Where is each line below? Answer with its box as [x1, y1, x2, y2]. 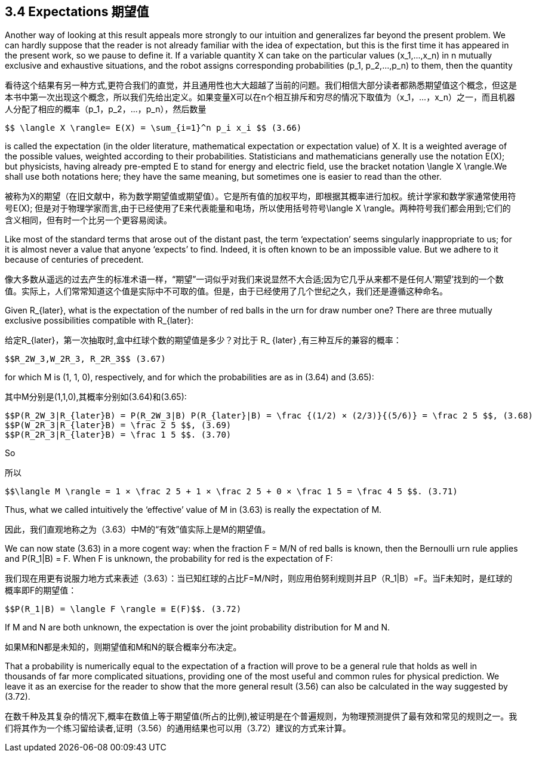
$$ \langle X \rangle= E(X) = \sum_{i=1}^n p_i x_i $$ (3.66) [5, 123, 302, 133]
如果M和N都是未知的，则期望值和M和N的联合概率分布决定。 [5, 642, 242, 653]
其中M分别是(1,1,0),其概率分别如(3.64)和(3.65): [5, 392, 187, 402]
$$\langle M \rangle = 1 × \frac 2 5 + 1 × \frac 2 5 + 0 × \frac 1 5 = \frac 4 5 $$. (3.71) [5, 487, 458, 497]
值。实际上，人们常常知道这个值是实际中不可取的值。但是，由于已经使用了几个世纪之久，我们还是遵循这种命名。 [5, 286, 448, 297]
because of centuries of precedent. [5, 254, 144, 265]
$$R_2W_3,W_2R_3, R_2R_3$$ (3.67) [5, 354, 166, 364]
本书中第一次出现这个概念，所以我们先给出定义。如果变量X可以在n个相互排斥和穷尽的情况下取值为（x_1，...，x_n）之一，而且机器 [5, 92, 515, 103]
